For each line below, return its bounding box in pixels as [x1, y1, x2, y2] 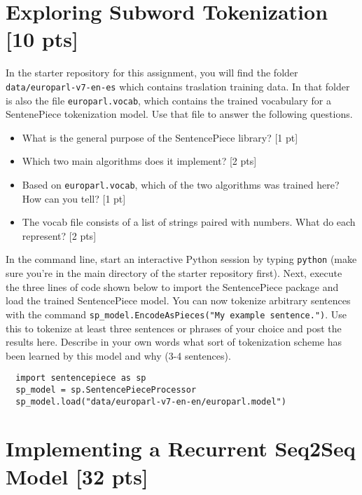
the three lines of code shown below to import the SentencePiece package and [6, 279, 339, 294]
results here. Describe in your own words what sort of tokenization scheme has [6, 334, 342, 349]
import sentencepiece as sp [15, 373, 146, 384]
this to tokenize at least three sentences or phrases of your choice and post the [6, 320, 342, 335]
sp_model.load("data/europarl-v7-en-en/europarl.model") [15, 396, 286, 407]
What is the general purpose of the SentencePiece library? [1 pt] [22, 130, 298, 144]
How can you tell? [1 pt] [22, 191, 126, 205]
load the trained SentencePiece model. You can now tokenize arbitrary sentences [6, 293, 351, 308]
